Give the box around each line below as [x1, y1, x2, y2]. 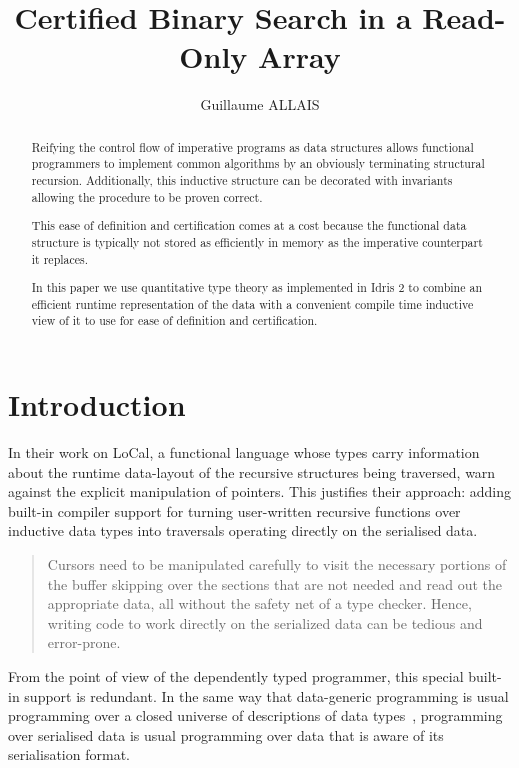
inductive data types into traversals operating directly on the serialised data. [8, 520, 478, 541]
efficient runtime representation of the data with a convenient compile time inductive [31, 295, 474, 312]
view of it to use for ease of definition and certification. [31, 312, 318, 329]
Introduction [8, 384, 186, 425]
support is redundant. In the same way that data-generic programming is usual [24, 685, 509, 706]
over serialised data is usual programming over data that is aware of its [8, 724, 444, 745]
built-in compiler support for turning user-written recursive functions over [8, 500, 461, 521]
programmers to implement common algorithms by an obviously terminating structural [31, 155, 485, 172]
